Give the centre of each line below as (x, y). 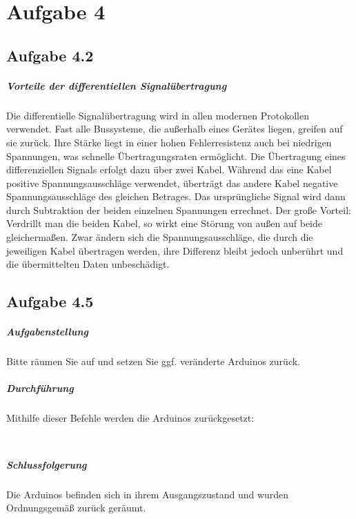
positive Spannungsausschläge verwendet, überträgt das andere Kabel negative (172, 183)
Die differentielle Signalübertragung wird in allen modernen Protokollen (158, 115)
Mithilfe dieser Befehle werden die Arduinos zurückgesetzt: (130, 418)
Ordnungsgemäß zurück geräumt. (76, 508)
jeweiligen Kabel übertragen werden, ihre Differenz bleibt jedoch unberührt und (175, 250)
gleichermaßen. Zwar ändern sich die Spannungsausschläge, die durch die (160, 237)
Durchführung (40, 388)
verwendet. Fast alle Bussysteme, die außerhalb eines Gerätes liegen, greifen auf (175, 129)
